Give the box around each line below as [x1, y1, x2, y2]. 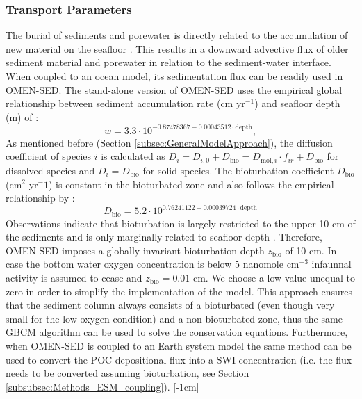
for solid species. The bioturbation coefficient [142, 163, 334, 177]
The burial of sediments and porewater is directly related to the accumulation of [6, 28, 348, 42]
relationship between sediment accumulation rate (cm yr [6, 96, 245, 111]
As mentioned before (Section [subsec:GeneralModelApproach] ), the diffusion [6, 135, 333, 149]
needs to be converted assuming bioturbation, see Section [6, 366, 249, 380]
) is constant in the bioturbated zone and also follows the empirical [48, 177, 334, 191]
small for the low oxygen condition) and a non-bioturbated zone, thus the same [6, 311, 343, 325]
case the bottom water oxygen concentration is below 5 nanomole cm [6, 256, 299, 271]
